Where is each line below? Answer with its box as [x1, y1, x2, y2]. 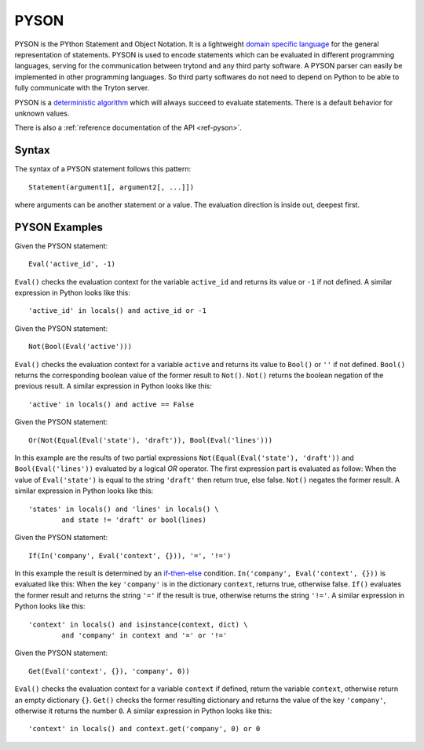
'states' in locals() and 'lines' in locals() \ [28, 504, 219, 513]
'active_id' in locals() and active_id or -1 [28, 307, 207, 315]
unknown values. [14, 108, 70, 118]
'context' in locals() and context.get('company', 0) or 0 [28, 724, 261, 733]
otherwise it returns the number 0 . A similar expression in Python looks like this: [14, 706, 272, 715]
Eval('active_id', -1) [28, 259, 116, 269]
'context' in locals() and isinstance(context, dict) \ [28, 619, 248, 629]
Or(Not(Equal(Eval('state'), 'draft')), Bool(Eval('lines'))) [28, 436, 273, 444]
